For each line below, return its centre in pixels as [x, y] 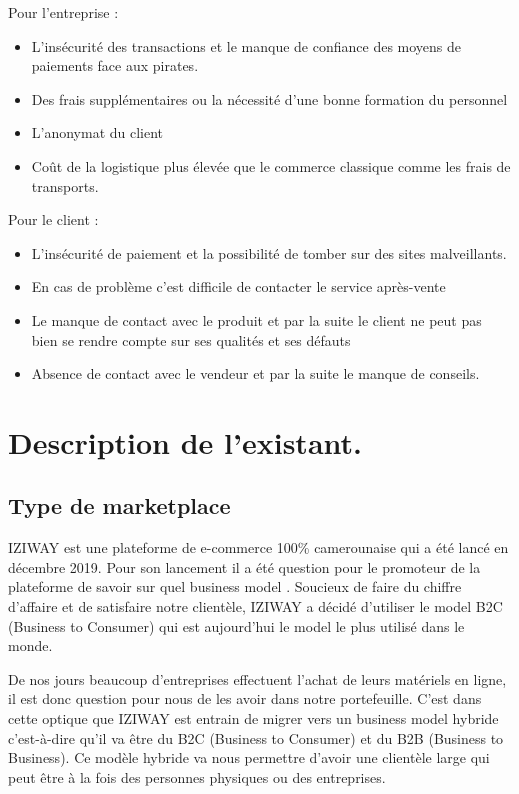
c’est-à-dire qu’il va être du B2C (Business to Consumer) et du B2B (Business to [256, 737]
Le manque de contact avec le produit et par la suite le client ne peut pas [256, 319]
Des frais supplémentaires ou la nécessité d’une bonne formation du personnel [269, 98]
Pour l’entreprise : [63, 12]
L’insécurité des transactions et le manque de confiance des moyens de [246, 45]
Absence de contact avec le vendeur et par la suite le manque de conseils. [255, 373]
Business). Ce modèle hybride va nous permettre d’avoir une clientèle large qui [249, 757]
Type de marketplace [119, 505]
